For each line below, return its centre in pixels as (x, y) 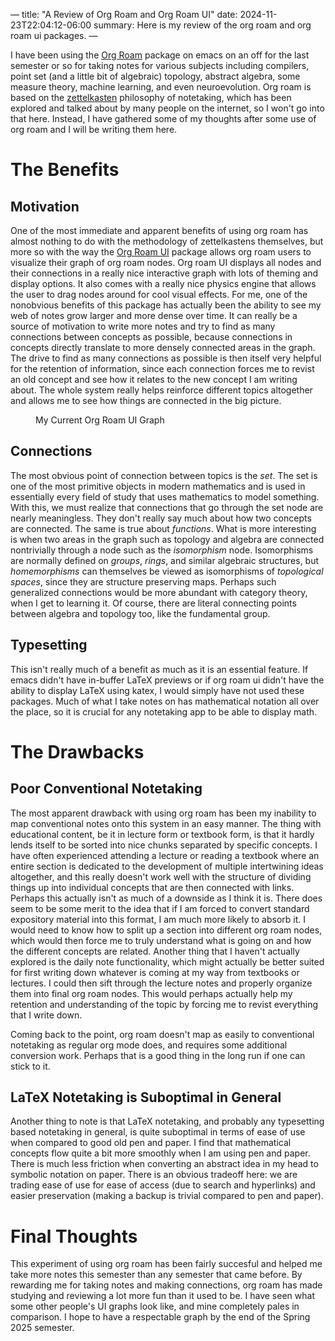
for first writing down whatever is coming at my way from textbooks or (155, 972)
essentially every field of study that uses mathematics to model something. (165, 496)
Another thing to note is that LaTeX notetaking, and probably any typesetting (167, 1121)
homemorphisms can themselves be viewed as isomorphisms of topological (167, 571)
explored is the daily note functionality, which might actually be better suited (167, 961)
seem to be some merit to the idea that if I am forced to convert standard (160, 908)
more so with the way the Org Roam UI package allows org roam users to (161, 252)
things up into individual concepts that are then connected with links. (152, 887)
